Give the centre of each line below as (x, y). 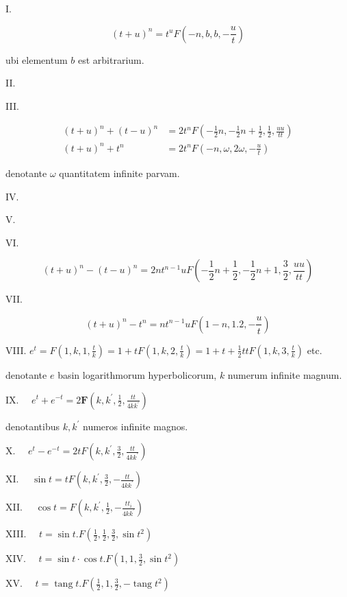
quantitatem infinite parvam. (119, 173)
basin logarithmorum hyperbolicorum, (137, 374)
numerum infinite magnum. (285, 374)
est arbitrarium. (111, 59)
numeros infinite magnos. (136, 426)
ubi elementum (37, 59)
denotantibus (33, 426)
